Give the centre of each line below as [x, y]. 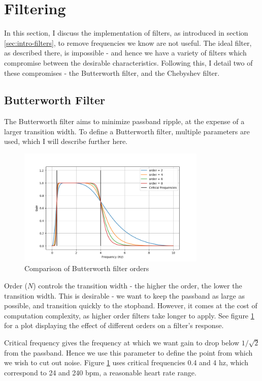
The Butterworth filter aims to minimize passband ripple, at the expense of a [124, 121]
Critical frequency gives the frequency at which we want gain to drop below [122, 342]
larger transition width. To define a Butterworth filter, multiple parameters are [127, 131]
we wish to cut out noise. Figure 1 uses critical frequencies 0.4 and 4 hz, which [126, 362]
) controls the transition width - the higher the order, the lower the [138, 285]
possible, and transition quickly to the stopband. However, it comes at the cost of [131, 305]
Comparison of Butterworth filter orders [87, 268]
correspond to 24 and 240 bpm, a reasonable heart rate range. [100, 372]
